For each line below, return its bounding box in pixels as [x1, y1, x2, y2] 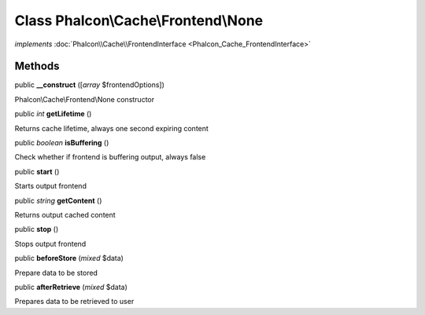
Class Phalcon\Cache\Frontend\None [14, 12, 264, 29]
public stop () [14, 225, 59, 234]
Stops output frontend [14, 239, 87, 248]
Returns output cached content [14, 210, 116, 219]
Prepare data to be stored [14, 268, 98, 277]
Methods [14, 60, 60, 73]
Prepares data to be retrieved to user [14, 297, 135, 306]
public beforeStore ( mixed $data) [14, 254, 124, 263]
